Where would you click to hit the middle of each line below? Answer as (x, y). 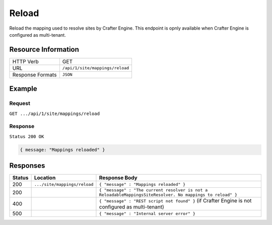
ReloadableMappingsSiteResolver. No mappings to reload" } (168, 195)
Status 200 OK (27, 136)
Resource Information (44, 49)
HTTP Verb (25, 61)
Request (20, 103)
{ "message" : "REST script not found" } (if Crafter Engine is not (175, 201)
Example (23, 89)
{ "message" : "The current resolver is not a (153, 190)
